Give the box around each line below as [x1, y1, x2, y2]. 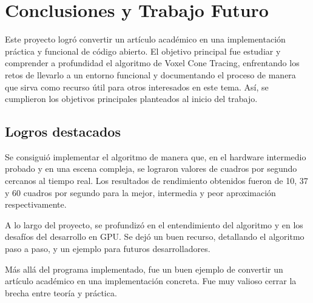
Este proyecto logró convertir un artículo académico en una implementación [5, 33, 286, 46]
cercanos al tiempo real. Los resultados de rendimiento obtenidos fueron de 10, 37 [5, 174, 308, 187]
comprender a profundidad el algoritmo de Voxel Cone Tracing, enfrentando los [5, 56, 300, 69]
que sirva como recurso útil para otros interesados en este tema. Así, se [5, 80, 269, 93]
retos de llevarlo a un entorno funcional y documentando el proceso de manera [5, 68, 296, 81]
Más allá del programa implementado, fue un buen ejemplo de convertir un [5, 262, 283, 275]
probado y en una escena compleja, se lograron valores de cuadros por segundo [5, 162, 297, 175]
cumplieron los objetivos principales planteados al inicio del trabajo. [5, 92, 258, 105]
